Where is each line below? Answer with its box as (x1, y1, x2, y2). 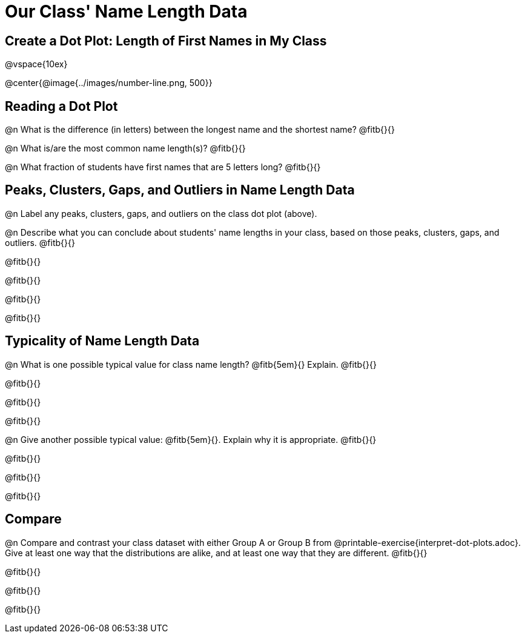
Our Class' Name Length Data (5, 1, 248, 22)
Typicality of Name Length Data (5, 333, 200, 349)
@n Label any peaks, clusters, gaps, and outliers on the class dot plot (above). (5, 208, 317, 219)
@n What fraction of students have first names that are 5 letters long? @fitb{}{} (5, 162, 321, 173)
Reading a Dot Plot (5, 98, 118, 114)
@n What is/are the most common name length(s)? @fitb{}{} (5, 143, 246, 154)
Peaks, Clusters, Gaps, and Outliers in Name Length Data (5, 182, 355, 198)
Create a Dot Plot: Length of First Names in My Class (5, 33, 327, 48)
